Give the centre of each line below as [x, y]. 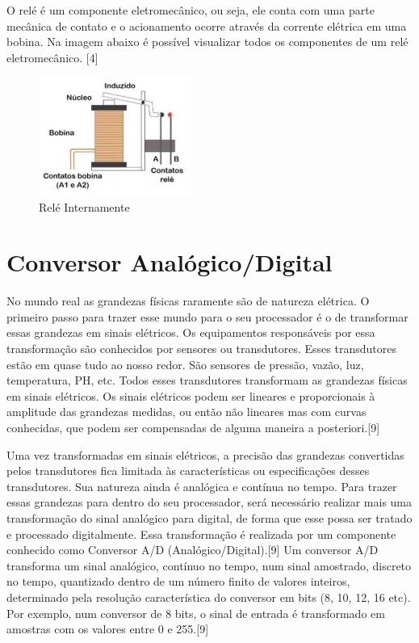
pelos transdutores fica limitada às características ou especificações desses [188, 471]
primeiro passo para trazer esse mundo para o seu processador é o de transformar [207, 316]
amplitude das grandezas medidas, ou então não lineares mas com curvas [186, 412]
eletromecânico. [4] [52, 57]
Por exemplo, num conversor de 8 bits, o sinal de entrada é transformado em [196, 613]
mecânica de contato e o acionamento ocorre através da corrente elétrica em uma [207, 25]
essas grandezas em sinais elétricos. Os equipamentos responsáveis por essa [191, 332]
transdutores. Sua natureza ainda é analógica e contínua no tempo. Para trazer [202, 486]
